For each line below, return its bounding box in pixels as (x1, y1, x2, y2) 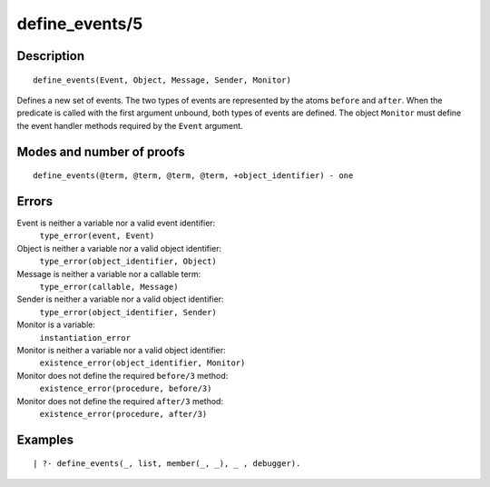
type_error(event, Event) (39, 231, 155, 241)
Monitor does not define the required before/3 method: (16, 370, 229, 381)
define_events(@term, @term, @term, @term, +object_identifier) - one (33, 171, 354, 181)
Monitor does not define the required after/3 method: (16, 395, 224, 406)
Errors (16, 194, 54, 209)
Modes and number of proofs (16, 144, 185, 159)
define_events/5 (16, 14, 143, 34)
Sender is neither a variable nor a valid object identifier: (16, 293, 224, 304)
